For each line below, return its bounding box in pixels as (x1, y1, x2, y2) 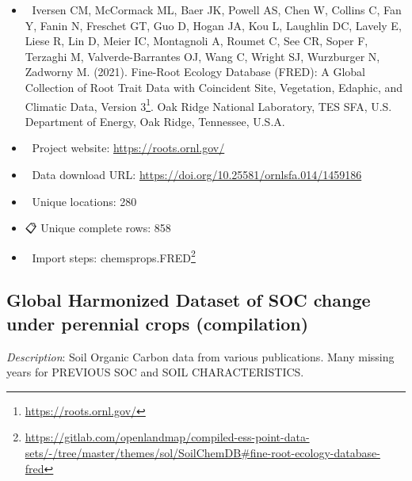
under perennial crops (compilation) (6, 311, 309, 335)
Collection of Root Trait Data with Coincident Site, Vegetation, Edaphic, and (25, 78, 403, 95)
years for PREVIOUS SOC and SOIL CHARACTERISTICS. (6, 364, 304, 380)
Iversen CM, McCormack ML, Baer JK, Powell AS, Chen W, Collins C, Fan (32, 2, 402, 17)
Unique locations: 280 (32, 193, 137, 209)
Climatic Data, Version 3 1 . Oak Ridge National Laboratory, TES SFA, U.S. (25, 95, 392, 114)
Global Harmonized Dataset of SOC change (6, 288, 371, 312)
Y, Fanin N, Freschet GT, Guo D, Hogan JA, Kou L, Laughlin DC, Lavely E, (25, 17, 402, 33)
